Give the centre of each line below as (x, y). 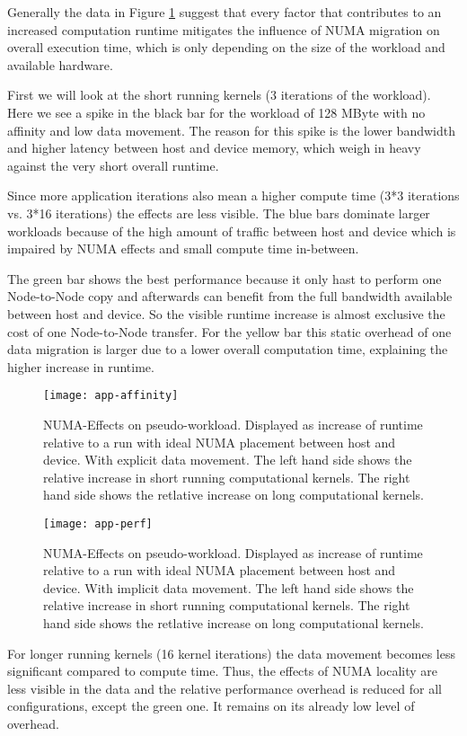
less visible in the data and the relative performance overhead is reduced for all (225, 688)
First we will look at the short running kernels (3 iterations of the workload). (219, 95)
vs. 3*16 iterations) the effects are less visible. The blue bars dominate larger (219, 213)
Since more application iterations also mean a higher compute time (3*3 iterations (233, 195)
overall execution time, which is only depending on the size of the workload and (226, 47)
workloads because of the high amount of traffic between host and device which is (232, 231)
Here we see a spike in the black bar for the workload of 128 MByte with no (216, 112)
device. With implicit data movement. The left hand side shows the (229, 587)
